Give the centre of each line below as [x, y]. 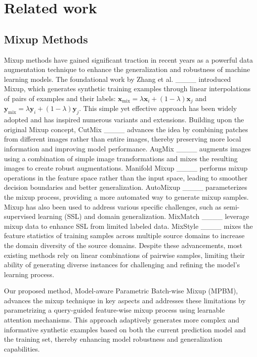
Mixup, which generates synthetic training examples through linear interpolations [128, 89]
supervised [20, 216]
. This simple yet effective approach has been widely [158, 108]
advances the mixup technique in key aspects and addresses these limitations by [125, 300]
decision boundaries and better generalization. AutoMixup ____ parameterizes [126, 187]
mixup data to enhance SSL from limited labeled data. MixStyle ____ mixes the [128, 226]
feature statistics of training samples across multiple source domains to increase [124, 235]
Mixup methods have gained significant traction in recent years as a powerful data [128, 59]
